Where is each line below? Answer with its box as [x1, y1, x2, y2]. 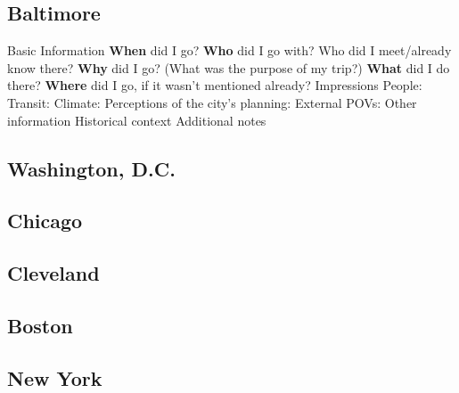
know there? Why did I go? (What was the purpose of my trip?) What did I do [7, 58, 450, 77]
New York [7, 364, 102, 391]
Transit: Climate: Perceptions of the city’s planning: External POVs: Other [7, 93, 417, 111]
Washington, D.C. [7, 154, 176, 182]
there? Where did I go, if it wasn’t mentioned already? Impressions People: [7, 76, 422, 94]
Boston [7, 311, 73, 339]
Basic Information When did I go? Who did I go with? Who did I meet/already [7, 41, 452, 60]
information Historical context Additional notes [7, 111, 266, 129]
